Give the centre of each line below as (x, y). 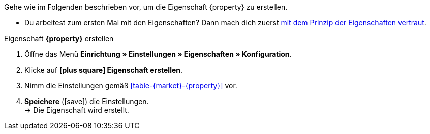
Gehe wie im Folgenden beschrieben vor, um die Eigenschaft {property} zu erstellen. (146, 7)
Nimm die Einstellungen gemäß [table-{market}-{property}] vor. (131, 86)
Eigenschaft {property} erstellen (59, 38)
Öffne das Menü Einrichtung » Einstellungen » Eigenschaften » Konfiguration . (158, 54)
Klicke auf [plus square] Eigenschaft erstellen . (104, 70)
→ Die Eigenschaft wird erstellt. (77, 110)
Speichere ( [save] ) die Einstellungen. (87, 101)
